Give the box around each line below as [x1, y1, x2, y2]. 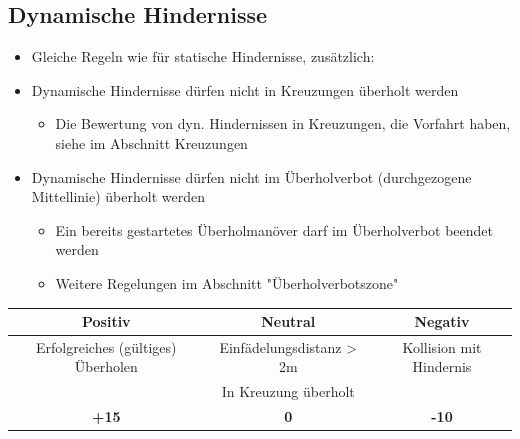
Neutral [261, 311, 316, 332]
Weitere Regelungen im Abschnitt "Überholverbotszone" [55, 272, 399, 293]
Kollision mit [402, 336, 482, 357]
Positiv [81, 311, 131, 332]
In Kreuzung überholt [221, 381, 355, 402]
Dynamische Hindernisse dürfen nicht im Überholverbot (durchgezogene [31, 166, 472, 187]
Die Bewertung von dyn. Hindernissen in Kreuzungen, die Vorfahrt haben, [55, 113, 511, 134]
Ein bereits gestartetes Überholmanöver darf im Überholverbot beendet [55, 219, 494, 240]
